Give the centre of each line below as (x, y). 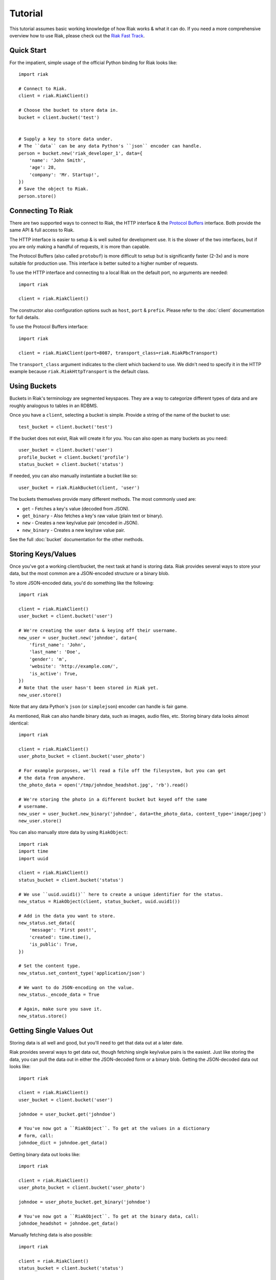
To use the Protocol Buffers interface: (49, 327)
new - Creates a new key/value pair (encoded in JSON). (80, 523)
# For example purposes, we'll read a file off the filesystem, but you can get (122, 771)
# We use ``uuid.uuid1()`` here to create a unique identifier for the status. (121, 894)
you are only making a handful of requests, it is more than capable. (80, 246)
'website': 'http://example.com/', (74, 666)
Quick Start (28, 50)
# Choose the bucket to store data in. (68, 110)
